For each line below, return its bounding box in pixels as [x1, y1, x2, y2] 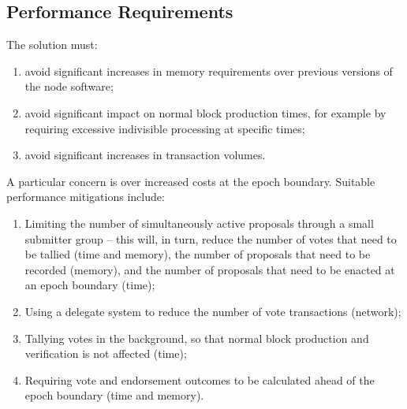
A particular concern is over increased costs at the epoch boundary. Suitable [6, 173, 375, 189]
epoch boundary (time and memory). [24, 387, 204, 403]
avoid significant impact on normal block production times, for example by [24, 104, 386, 121]
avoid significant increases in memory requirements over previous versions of [24, 62, 393, 79]
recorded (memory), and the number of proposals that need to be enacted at [24, 261, 395, 277]
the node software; [24, 78, 114, 95]
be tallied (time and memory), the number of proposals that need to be [24, 246, 371, 262]
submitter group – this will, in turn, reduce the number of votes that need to [24, 230, 397, 247]
